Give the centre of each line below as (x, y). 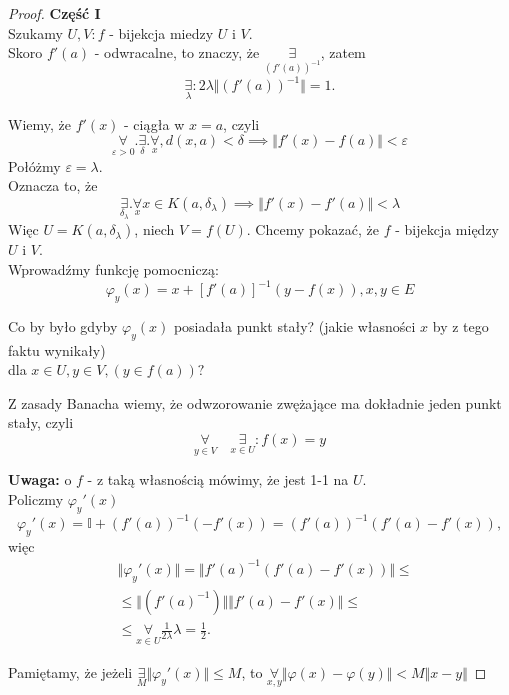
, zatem (343, 52)
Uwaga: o (40, 479)
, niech (154, 229)
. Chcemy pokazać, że (312, 229)
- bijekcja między (447, 229)
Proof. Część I (54, 13)
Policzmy (36, 498)
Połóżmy (34, 165)
